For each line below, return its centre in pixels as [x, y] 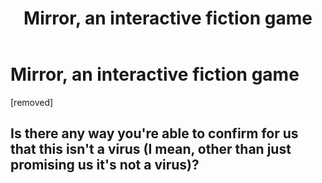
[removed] [32, 102]
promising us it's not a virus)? [105, 165]
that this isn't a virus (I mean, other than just [151, 149]
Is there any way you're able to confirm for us [154, 133]
